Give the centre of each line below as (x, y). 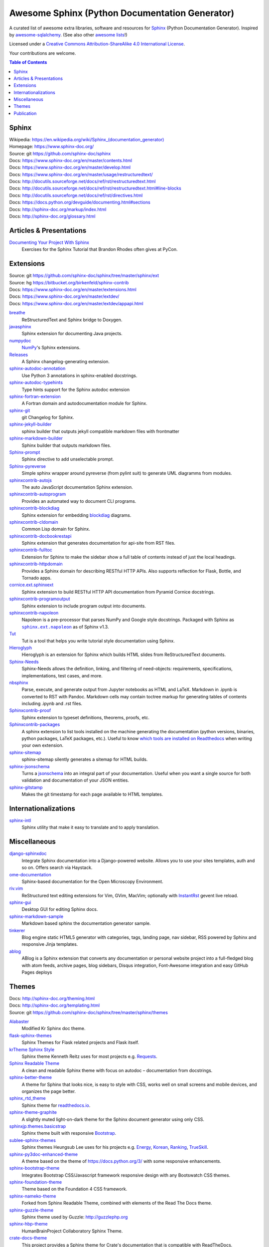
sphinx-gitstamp (26, 787)
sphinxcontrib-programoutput (40, 599)
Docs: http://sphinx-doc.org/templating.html (54, 1006)
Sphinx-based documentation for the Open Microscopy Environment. (93, 881)
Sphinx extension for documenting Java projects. (72, 334)
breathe (17, 313)
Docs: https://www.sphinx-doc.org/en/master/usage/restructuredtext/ (81, 174)
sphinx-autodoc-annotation (37, 369)
